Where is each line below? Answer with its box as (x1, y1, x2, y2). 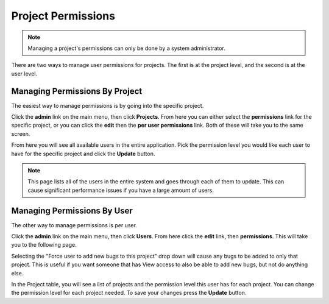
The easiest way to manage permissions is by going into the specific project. (11, 102, 204, 109)
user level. (11, 70, 38, 77)
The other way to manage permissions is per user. (11, 221, 137, 228)
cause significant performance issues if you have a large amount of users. (27, 186, 214, 194)
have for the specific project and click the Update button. (11, 150, 155, 157)
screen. (11, 130, 30, 137)
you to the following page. (11, 241, 77, 249)
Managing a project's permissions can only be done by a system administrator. (27, 44, 225, 52)
